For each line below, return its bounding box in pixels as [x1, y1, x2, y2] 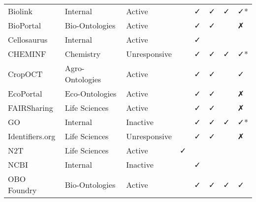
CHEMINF [8, 48, 46, 59]
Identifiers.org [8, 130, 56, 142]
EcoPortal [8, 88, 42, 99]
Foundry [8, 184, 37, 196]
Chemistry [64, 48, 101, 59]
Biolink [8, 5, 33, 17]
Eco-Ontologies [64, 88, 117, 99]
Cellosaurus [8, 34, 48, 45]
